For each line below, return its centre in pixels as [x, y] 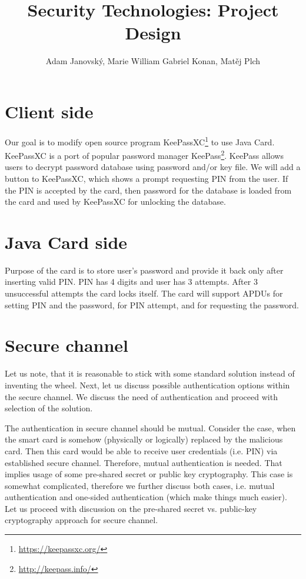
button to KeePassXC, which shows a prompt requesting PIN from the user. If [147, 178]
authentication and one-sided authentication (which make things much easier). [146, 497]
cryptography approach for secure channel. [82, 520]
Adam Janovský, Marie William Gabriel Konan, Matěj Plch [153, 61]
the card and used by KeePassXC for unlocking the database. [115, 202]
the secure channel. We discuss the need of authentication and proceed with [141, 396]
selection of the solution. [49, 408]
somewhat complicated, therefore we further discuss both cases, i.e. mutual [140, 485]
